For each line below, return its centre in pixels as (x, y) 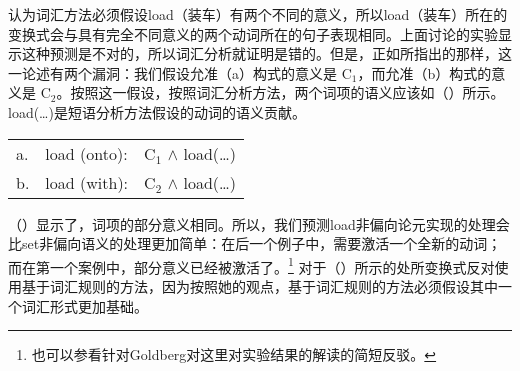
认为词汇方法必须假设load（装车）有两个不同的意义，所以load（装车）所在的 (258, 14)
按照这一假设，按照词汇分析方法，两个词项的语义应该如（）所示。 (287, 92)
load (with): (87, 182)
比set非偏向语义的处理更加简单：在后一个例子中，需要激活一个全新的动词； (255, 243)
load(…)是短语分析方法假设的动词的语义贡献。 (157, 111)
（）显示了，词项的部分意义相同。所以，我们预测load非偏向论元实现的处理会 (259, 223)
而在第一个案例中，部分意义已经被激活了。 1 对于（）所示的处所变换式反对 (251, 265)
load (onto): (86, 153)
